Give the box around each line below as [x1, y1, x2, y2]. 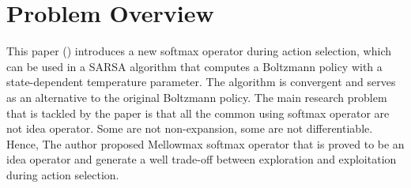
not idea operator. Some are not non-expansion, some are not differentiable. [6, 120, 373, 137]
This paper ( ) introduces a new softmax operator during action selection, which [6, 43, 392, 59]
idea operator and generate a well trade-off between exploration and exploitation [6, 151, 397, 167]
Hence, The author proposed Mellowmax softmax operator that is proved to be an [6, 135, 405, 152]
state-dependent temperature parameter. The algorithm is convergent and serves [6, 73, 396, 90]
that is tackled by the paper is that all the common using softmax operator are [6, 104, 390, 121]
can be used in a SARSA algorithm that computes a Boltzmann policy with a [6, 58, 383, 74]
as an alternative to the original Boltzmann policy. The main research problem [6, 88, 387, 105]
